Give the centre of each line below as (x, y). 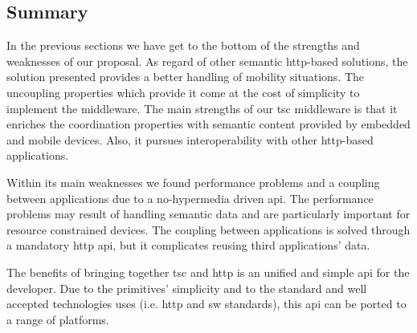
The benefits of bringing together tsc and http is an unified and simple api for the (208, 272)
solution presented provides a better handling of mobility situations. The (186, 77)
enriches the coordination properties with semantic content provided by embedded (208, 124)
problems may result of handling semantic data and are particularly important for (208, 214)
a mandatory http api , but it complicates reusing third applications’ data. (188, 245)
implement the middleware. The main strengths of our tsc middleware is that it (202, 108)
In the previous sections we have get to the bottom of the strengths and (183, 45)
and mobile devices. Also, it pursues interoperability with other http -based (190, 139)
